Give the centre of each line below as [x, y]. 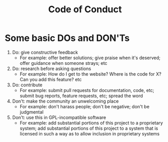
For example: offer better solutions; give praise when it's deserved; [90, 58]
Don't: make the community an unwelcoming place [65, 101]
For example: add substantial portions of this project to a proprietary [91, 123]
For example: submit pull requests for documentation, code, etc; [87, 90]
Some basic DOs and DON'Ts [67, 38]
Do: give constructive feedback [45, 52]
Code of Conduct [85, 9]
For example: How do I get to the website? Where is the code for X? [90, 74]
